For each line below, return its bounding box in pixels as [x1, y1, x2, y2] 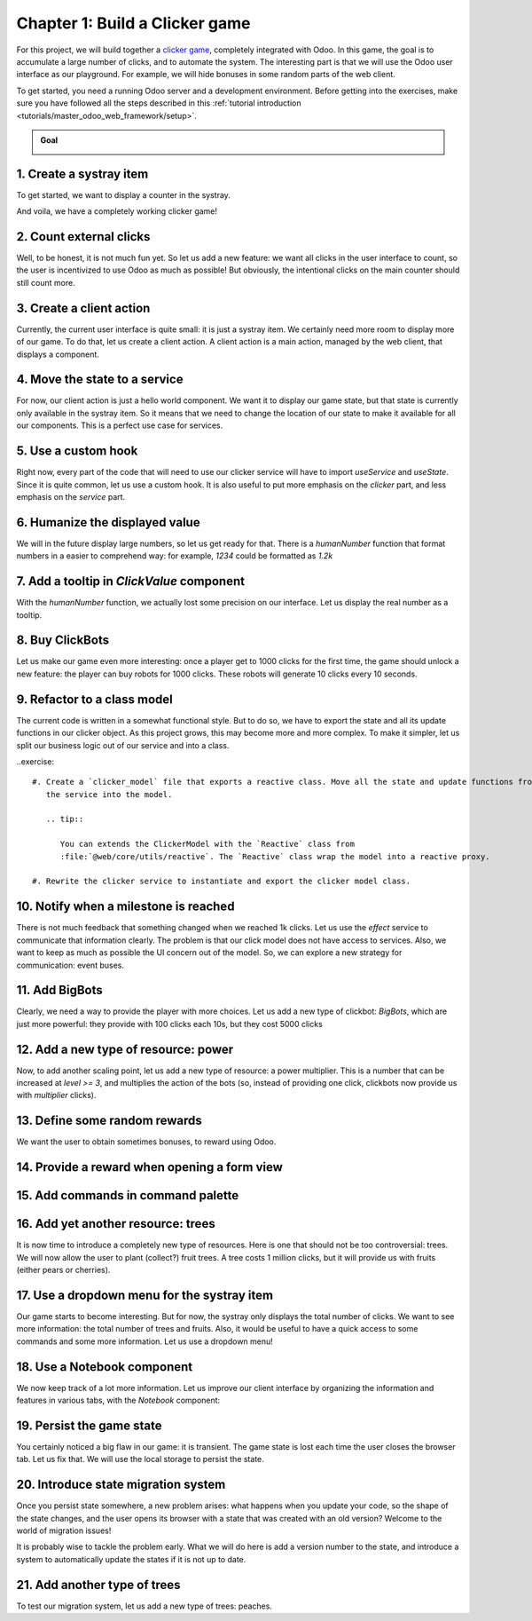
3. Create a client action [16, 300, 151, 315]
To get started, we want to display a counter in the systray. [16, 189, 231, 200]
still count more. [16, 277, 75, 288]
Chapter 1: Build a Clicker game [16, 13, 251, 33]
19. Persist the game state [16, 1418, 162, 1433]
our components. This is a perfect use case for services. [16, 420, 223, 431]
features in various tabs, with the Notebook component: [16, 1395, 221, 1406]
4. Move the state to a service [16, 372, 184, 387]
